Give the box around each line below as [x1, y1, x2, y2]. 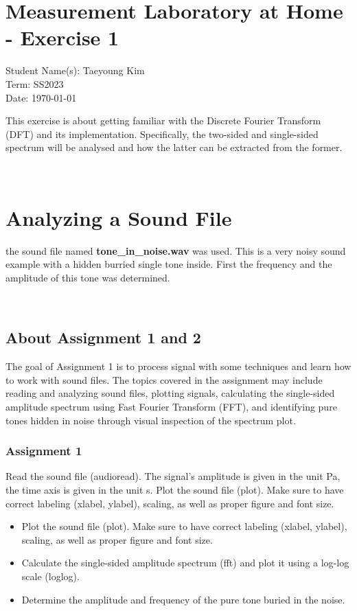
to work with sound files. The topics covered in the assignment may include [5, 372, 323, 387]
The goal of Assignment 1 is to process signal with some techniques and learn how [5, 359, 352, 373]
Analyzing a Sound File [5, 203, 232, 231]
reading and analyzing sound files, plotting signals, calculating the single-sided [5, 386, 335, 400]
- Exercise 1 [5, 23, 119, 51]
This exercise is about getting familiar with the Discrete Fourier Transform [5, 113, 321, 128]
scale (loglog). [21, 568, 80, 583]
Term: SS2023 [5, 76, 64, 91]
